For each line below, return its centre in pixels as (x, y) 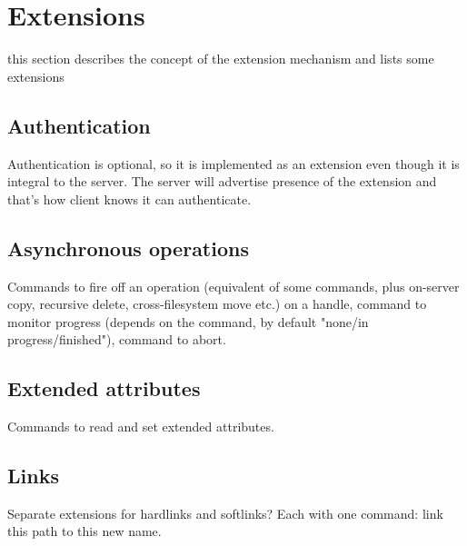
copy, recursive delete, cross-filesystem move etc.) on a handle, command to (217, 304)
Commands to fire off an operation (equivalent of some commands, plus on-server (233, 286)
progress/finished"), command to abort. (117, 339)
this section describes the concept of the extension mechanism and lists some (221, 59)
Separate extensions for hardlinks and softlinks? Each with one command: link (225, 513)
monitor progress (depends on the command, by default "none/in (188, 321)
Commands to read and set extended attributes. (141, 427)
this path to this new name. (84, 531)
